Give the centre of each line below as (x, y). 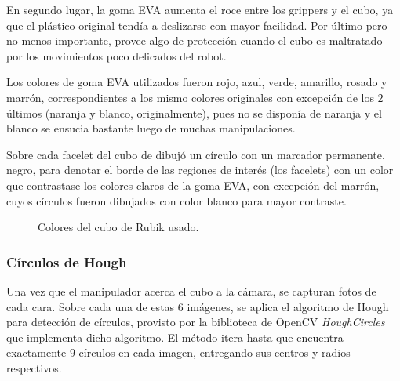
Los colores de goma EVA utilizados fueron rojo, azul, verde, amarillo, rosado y (197, 82)
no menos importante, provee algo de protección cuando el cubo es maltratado (195, 40)
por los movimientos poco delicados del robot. (116, 55)
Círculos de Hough (67, 261)
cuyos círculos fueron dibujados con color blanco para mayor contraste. (176, 200)
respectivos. (34, 367)
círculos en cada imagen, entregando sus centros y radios (215, 352)
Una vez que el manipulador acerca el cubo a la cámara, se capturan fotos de (191, 290)
